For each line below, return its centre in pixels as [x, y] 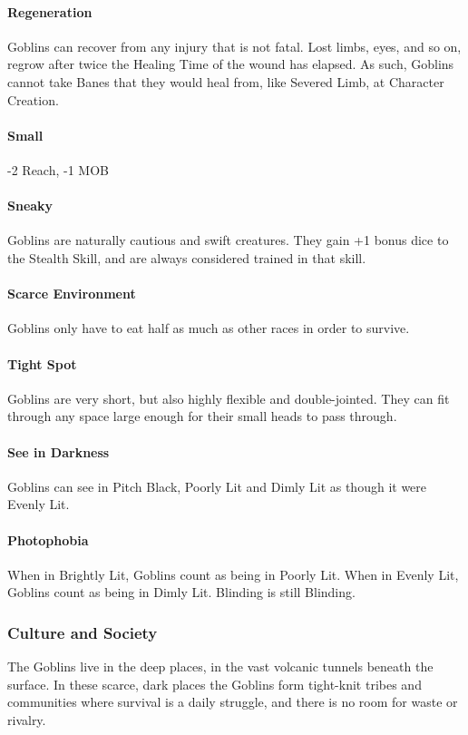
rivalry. [27, 719]
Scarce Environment [72, 294]
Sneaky [30, 206]
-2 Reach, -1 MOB [58, 169]
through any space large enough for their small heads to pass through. [202, 416]
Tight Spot [42, 363]
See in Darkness [58, 451]
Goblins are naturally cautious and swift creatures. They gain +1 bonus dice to [228, 240]
